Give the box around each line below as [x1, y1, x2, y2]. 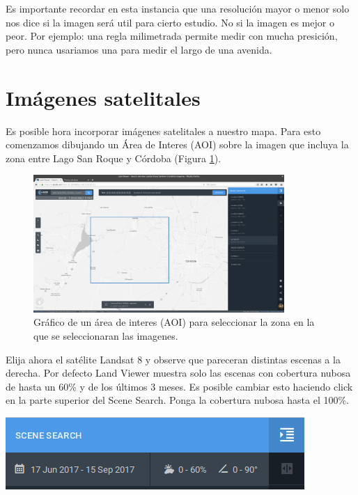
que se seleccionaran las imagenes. [33, 328, 178, 343]
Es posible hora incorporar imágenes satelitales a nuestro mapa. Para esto [6, 123, 321, 138]
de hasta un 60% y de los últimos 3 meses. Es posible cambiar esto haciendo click [6, 379, 353, 393]
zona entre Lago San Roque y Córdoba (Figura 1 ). [6, 150, 221, 165]
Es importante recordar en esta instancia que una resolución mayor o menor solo [6, 1, 350, 15]
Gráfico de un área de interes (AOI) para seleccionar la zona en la [33, 315, 315, 329]
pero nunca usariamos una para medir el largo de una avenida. [6, 42, 272, 56]
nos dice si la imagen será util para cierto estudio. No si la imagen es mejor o [6, 15, 334, 29]
